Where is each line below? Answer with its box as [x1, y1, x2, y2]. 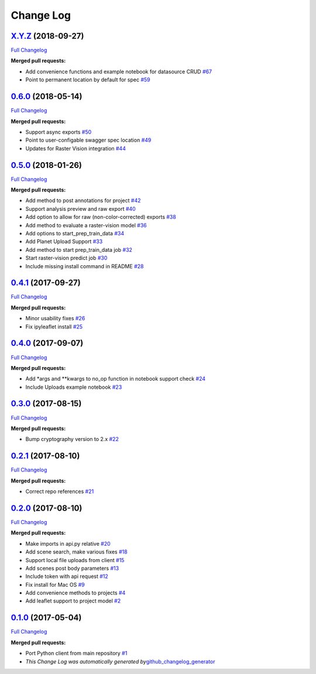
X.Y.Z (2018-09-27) [11, 31, 84, 41]
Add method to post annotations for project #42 [25, 197, 141, 204]
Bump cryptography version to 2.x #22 [25, 436, 119, 443]
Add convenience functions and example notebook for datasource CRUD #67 [25, 68, 212, 75]
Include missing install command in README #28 [25, 262, 144, 269]
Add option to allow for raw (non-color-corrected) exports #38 [25, 214, 177, 221]
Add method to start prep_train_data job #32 [25, 246, 133, 253]
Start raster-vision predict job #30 [25, 255, 108, 262]
